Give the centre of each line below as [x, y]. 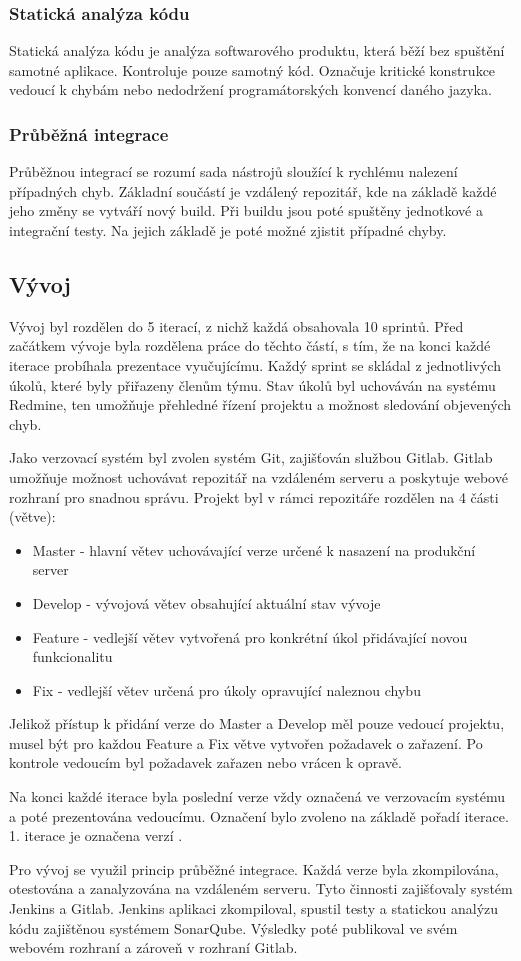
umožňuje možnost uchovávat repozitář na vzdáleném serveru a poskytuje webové [258, 476]
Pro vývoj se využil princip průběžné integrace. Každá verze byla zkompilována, [254, 868]
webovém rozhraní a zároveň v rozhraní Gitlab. [153, 947]
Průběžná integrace [89, 133]
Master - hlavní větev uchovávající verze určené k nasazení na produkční [254, 549]
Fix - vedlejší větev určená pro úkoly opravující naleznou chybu [226, 689]
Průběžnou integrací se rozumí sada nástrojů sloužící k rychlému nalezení [233, 171]
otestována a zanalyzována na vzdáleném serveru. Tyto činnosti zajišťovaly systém [261, 888]
